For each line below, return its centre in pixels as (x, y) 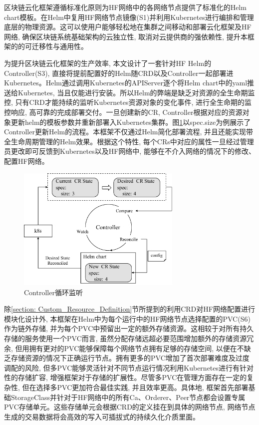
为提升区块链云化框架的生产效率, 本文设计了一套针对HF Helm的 (108, 63)
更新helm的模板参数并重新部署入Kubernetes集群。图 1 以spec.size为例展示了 (131, 122)
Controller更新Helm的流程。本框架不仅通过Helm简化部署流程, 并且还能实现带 (129, 132)
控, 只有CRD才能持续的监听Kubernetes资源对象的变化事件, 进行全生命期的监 (128, 102)
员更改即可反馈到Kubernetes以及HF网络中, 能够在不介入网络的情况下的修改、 (130, 151)
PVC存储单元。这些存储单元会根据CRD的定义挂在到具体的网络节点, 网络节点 (130, 407)
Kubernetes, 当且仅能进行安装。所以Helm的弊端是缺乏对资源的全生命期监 (136, 92)
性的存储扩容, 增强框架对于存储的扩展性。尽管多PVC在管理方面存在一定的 (126, 377)
